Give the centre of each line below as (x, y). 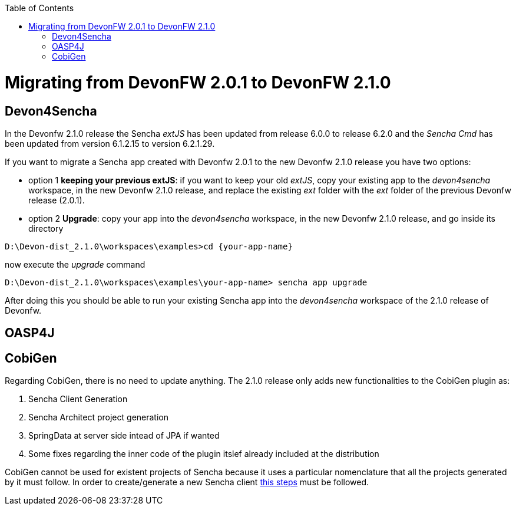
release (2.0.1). (57, 200)
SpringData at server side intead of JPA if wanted (124, 436)
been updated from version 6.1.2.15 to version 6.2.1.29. (110, 143)
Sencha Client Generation (78, 399)
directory (46, 228)
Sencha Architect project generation (98, 417)
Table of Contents (39, 8)
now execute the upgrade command (75, 264)
